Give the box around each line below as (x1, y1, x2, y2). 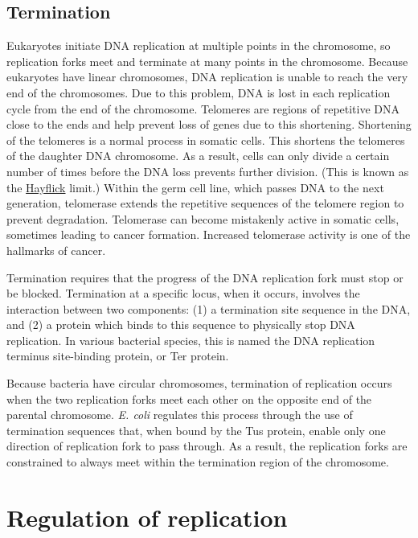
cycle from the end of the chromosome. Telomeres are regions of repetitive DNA (6, 100, 400, 117)
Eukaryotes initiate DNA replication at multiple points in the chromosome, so (6, 37, 391, 54)
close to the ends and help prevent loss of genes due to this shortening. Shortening (6, 116, 412, 133)
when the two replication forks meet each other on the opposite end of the (6, 390, 372, 407)
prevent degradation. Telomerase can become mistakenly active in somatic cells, (6, 210, 400, 227)
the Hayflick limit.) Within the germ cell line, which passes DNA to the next (6, 179, 384, 195)
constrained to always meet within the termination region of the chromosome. (6, 454, 389, 470)
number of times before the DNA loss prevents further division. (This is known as (6, 162, 409, 179)
